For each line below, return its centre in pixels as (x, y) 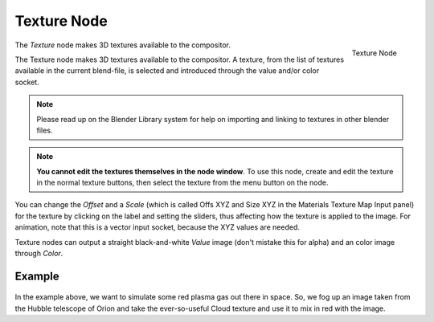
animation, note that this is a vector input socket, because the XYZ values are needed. (158, 227)
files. (45, 130)
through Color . (39, 254)
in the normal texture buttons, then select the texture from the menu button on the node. (182, 183)
